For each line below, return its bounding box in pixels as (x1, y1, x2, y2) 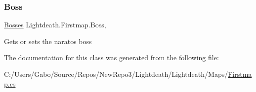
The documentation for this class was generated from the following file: (4, 52, 219, 63)
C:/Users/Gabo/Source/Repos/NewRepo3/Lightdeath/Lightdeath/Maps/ (4, 69, 228, 79)
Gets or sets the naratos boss (4, 36, 92, 46)
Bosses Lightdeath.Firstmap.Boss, (4, 20, 106, 30)
